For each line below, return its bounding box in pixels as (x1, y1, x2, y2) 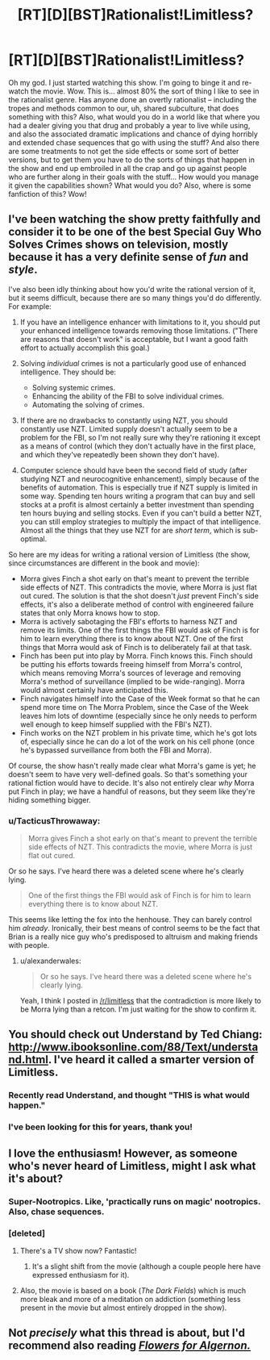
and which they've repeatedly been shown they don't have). (19, 449, 220, 459)
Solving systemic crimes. (31, 382, 115, 392)
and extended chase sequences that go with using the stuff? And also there (8, 137, 260, 147)
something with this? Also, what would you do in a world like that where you (8, 111, 260, 122)
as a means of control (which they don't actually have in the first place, (19, 441, 256, 451)
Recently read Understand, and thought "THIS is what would (8, 1090, 250, 1101)
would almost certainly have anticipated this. (19, 685, 168, 695)
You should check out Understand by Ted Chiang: (8, 1028, 263, 1041)
